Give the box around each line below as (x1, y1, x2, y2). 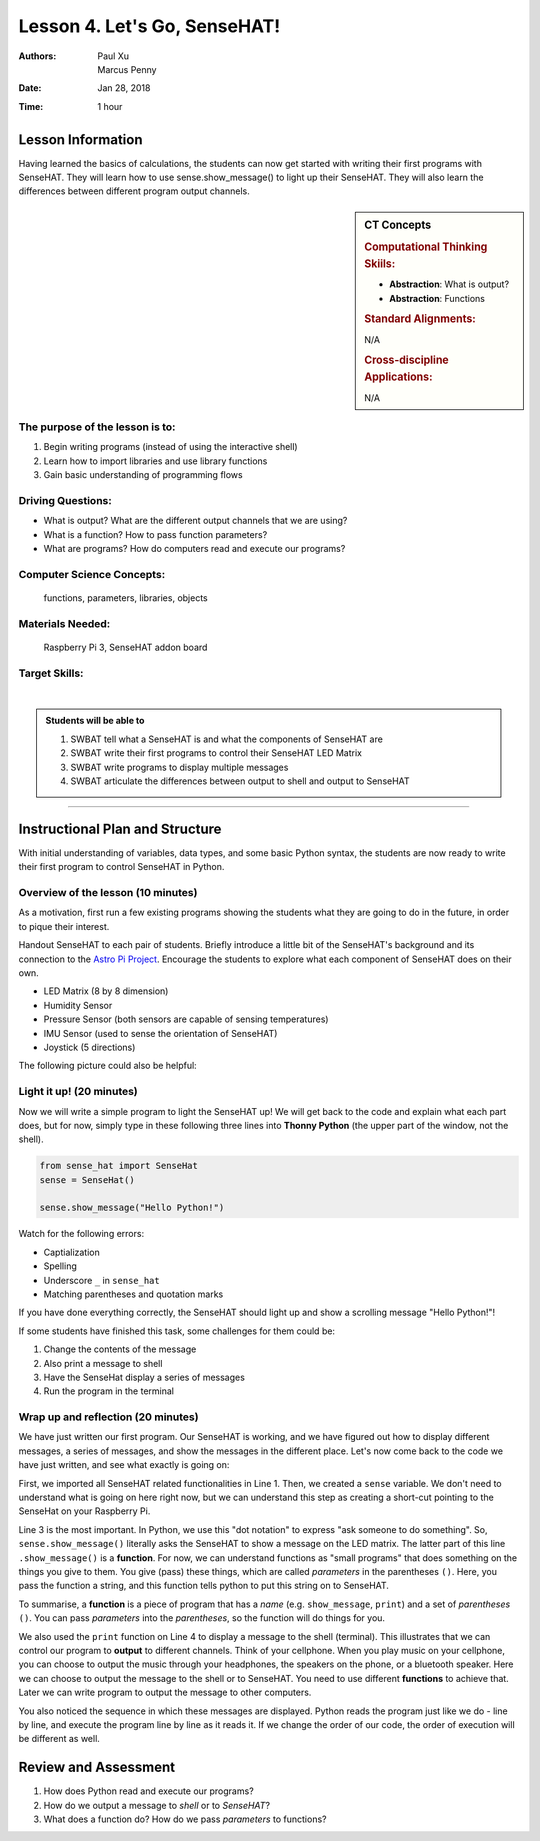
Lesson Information (18, 131, 143, 148)
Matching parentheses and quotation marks (43, 1288, 224, 1300)
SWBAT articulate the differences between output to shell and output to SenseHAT (70, 775, 410, 787)
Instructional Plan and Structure (18, 820, 222, 837)
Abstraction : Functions (389, 292, 485, 304)
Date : (18, 82, 42, 94)
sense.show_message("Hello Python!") (39, 1202, 225, 1214)
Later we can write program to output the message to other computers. (18, 1686, 312, 1699)
